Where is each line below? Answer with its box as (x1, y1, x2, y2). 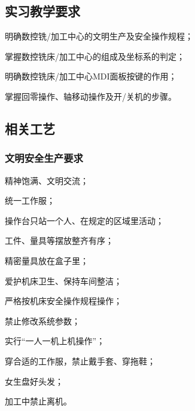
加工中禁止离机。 (5, 395, 72, 407)
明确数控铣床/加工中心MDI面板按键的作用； (5, 70, 177, 82)
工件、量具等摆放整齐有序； (5, 234, 114, 247)
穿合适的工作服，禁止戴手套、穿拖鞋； (5, 354, 156, 367)
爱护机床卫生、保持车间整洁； (5, 274, 122, 287)
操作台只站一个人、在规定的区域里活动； (5, 214, 164, 226)
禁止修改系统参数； (5, 314, 80, 327)
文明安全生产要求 (5, 151, 83, 165)
